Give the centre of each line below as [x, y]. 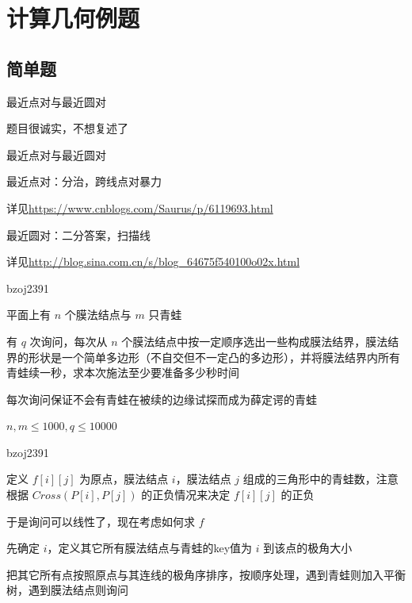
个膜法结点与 [98, 315]
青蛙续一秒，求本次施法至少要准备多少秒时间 [123, 373]
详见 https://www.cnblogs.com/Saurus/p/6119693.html [140, 207]
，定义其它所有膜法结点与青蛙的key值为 [150, 548]
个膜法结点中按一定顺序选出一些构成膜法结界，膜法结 [260, 341]
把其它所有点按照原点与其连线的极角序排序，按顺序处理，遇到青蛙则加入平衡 [206, 574]
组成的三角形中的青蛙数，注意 [320, 479]
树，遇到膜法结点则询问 [67, 590]
